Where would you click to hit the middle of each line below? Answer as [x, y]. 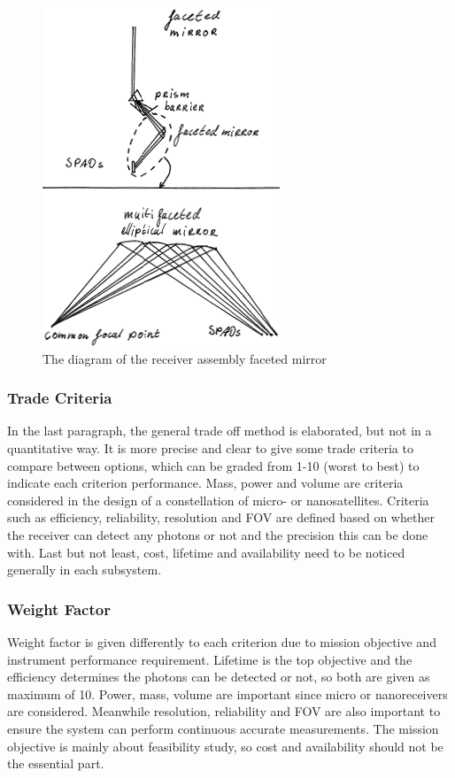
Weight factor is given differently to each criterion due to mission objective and [222, 641]
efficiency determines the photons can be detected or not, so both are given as [219, 677]
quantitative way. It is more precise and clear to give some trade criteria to [210, 448]
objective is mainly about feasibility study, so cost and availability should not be [225, 746]
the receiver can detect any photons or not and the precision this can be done [218, 534]
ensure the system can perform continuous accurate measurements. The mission [223, 728]
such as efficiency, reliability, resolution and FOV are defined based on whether [221, 517]
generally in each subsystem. [85, 570]
